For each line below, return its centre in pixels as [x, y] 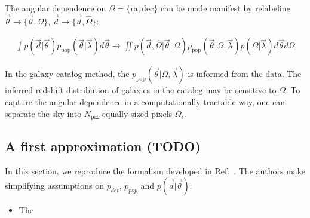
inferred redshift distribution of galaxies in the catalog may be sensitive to [141, 90]
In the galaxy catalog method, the [67, 74]
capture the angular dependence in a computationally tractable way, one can [145, 102]
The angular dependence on [56, 8]
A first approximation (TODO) [103, 146]
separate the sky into [43, 113]
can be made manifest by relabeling [225, 8]
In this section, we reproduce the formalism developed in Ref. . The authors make [155, 171]
